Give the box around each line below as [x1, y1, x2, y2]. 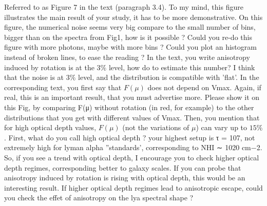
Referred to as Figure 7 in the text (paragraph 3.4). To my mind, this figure [4, 2, 243, 12]
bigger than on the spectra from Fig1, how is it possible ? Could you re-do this [4, 31, 252, 42]
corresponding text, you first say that [4, 81, 122, 92]
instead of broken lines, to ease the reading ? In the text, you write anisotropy [4, 51, 250, 62]
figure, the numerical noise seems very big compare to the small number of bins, [4, 22, 256, 32]
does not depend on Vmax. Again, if [147, 81, 261, 92]
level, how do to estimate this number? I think [108, 61, 255, 72]
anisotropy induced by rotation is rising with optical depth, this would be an [4, 172, 245, 183]
